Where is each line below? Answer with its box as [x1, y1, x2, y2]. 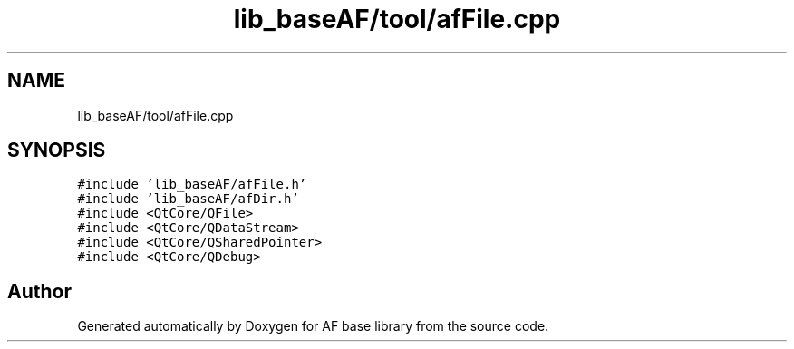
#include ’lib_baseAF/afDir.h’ [77, 191, 299, 207]
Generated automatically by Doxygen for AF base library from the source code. [77, 318, 549, 334]
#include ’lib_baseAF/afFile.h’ [77, 177, 307, 192]
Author [7, 279, 72, 303]
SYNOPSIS [7, 139, 106, 162]
